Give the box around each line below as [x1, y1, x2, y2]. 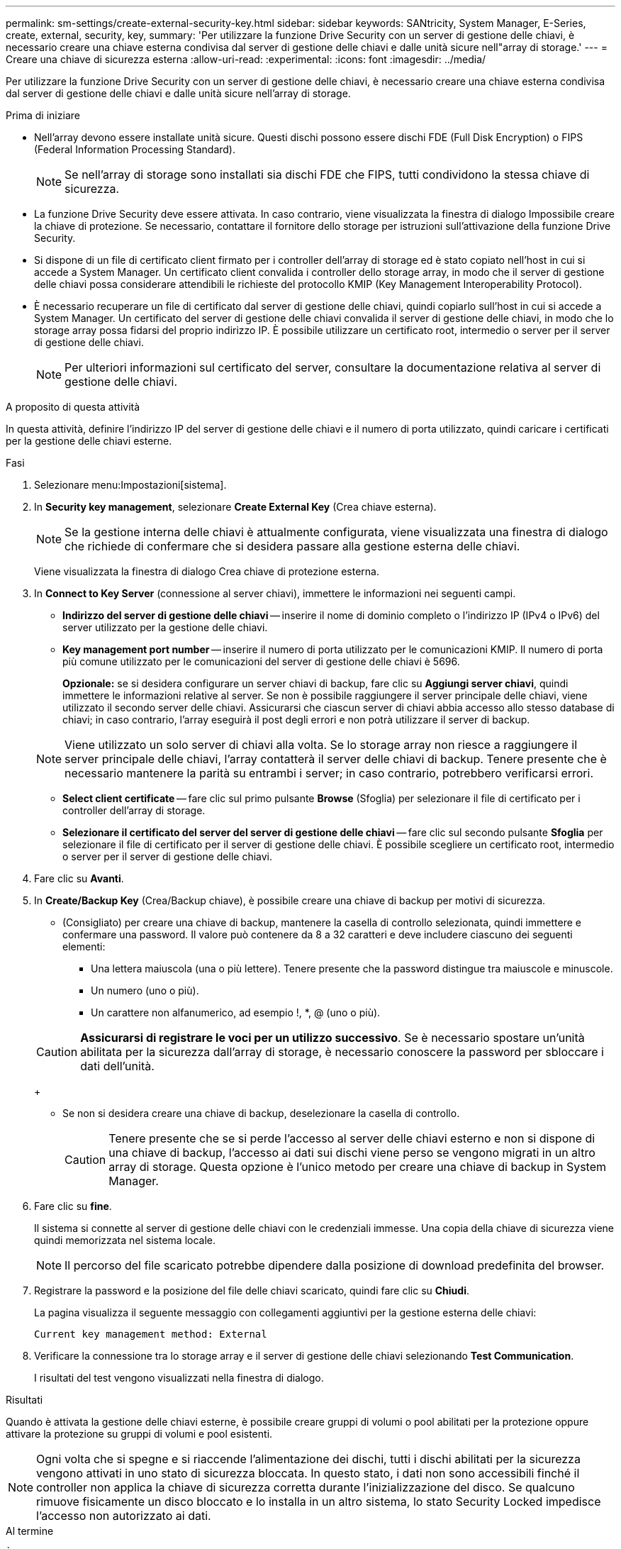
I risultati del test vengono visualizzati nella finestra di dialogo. [34, 1372, 324, 1384]
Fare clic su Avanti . [34, 872, 124, 884]
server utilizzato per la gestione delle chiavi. [62, 621, 268, 633]
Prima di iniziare [6, 109, 80, 121]
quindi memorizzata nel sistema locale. [34, 1234, 216, 1246]
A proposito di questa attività [6, 401, 140, 413]
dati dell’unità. [80, 1059, 155, 1073]
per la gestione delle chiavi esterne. [6, 435, 172, 447]
